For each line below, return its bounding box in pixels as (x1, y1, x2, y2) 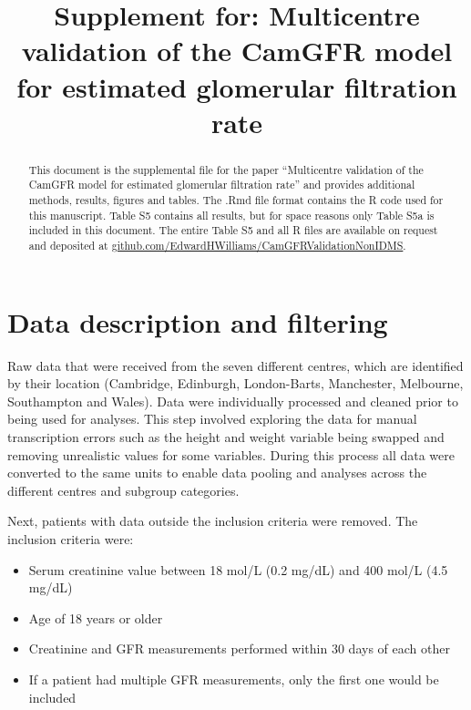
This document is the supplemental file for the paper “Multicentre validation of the (28, 161, 424, 177)
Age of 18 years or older (28, 608, 163, 627)
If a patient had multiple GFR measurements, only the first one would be (28, 669, 439, 688)
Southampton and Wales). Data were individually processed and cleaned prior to (7, 391, 458, 410)
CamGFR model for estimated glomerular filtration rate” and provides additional (28, 177, 415, 192)
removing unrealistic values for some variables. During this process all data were (7, 445, 455, 464)
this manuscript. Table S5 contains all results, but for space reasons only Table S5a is (28, 207, 435, 222)
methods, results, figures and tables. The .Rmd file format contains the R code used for (28, 192, 444, 208)
